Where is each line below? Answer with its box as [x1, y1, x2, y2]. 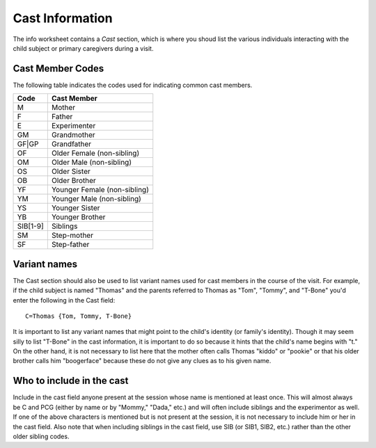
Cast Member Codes [13, 63, 104, 74]
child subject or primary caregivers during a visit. [13, 44, 154, 52]
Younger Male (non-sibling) [51, 194, 142, 204]
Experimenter [51, 121, 96, 131]
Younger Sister [51, 203, 100, 213]
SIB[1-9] [17, 221, 45, 231]
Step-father [51, 240, 90, 250]
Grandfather [51, 139, 92, 149]
